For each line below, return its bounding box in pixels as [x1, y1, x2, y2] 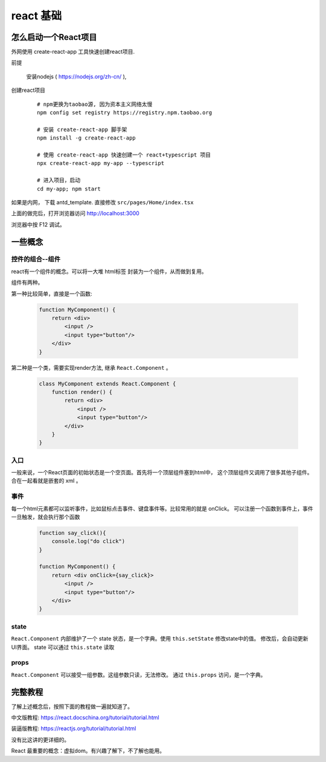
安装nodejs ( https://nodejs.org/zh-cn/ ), [26, 73, 127, 80]
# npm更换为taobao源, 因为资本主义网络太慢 [37, 100, 153, 108]
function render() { [51, 389, 113, 395]
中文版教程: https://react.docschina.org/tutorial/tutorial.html [11, 714, 159, 721]
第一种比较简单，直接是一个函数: [11, 290, 93, 297]
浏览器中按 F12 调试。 [11, 221, 66, 228]
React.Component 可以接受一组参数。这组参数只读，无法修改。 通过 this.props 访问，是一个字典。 [11, 671, 266, 678]
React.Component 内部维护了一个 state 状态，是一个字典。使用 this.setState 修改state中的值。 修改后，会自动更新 [11, 635, 308, 642]
